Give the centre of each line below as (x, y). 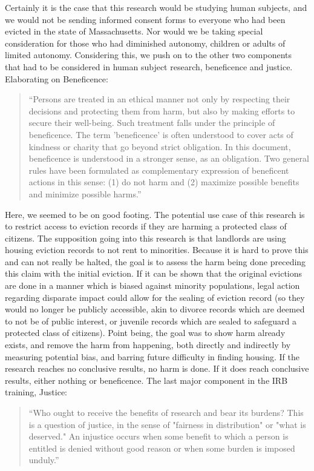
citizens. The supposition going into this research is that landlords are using (146, 238)
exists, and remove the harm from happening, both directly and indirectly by (148, 345)
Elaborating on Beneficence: (57, 78)
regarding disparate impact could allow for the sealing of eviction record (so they (155, 297)
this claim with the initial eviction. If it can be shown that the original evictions (154, 273)
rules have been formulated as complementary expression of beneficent (159, 170)
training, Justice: (36, 392)
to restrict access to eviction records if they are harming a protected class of (146, 226)
